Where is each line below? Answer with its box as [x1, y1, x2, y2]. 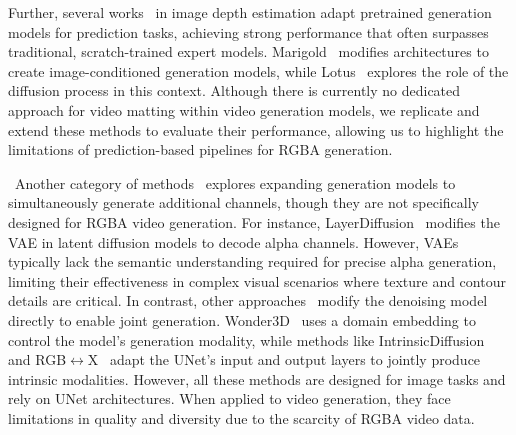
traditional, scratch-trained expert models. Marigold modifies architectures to [8, 41, 489, 62]
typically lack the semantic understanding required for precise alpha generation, [8, 251, 497, 272]
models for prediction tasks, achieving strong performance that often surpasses [8, 21, 489, 42]
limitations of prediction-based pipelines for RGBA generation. [8, 139, 393, 160]
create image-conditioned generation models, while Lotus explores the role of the [8, 60, 509, 81]
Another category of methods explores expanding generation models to [14, 172, 456, 193]
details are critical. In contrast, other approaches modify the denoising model [8, 290, 488, 311]
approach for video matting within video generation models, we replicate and [8, 99, 480, 120]
